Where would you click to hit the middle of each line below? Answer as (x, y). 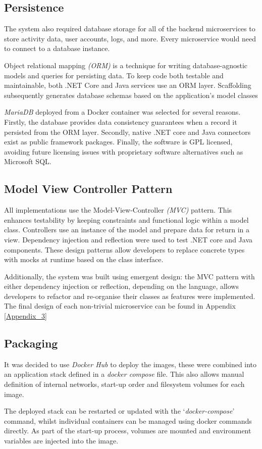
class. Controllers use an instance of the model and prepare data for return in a (127, 230)
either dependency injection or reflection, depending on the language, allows (121, 286)
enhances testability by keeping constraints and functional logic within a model (126, 219)
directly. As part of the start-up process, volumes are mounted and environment (128, 431)
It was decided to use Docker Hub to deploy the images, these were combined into (130, 364)
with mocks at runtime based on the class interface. (84, 259)
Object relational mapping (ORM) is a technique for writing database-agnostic (126, 65)
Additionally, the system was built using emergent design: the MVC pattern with (129, 276)
